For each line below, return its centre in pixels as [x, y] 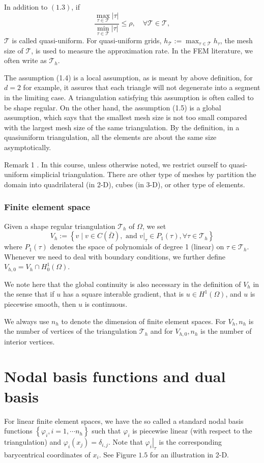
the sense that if [29, 294]
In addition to [26, 7]
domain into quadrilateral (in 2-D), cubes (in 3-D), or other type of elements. [125, 184]
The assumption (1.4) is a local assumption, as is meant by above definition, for [128, 77]
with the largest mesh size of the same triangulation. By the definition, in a [122, 127]
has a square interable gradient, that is [123, 294]
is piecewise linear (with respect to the [192, 431]
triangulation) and [33, 442]
